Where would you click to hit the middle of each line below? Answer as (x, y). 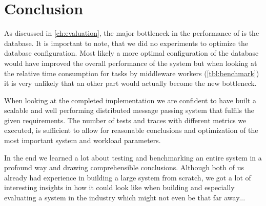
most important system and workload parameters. (83, 140)
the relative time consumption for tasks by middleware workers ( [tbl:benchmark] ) (132, 73)
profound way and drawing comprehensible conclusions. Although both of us (124, 167)
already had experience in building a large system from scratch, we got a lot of (128, 177)
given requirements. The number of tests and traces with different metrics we (125, 120)
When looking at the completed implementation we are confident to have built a (130, 100)
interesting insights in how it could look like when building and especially (119, 187)
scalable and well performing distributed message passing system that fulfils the (129, 110)
